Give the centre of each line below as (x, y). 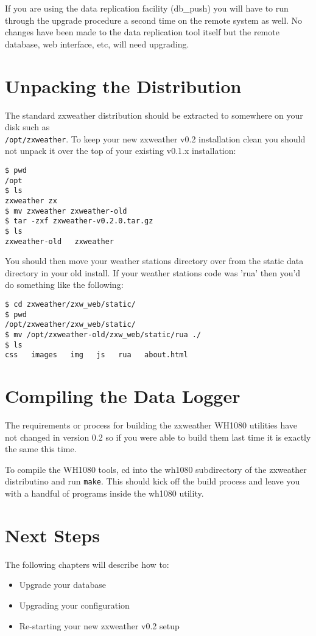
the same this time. (41, 449)
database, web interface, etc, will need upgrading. (97, 44)
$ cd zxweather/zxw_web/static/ (70, 304)
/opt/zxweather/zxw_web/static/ (70, 325)
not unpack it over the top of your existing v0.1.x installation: (121, 151)
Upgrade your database (62, 585)
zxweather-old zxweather (59, 241)
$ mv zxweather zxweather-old (66, 211)
